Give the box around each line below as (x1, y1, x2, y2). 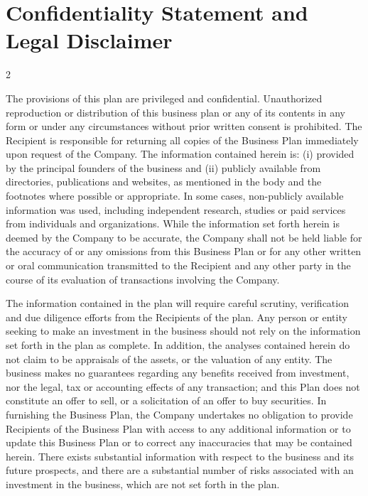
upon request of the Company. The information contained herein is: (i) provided (6, 146, 355, 161)
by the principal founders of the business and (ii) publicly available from (6, 160, 321, 175)
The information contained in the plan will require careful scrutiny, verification (6, 296, 349, 311)
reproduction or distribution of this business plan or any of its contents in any (6, 104, 345, 119)
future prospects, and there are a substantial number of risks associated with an (6, 463, 354, 478)
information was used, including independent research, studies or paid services (6, 202, 346, 217)
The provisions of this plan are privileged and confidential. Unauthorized (6, 90, 323, 105)
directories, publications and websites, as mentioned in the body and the (6, 174, 322, 189)
